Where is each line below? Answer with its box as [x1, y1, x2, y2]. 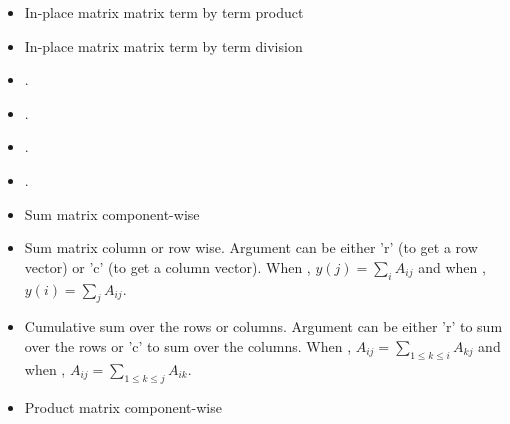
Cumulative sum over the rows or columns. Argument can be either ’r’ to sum [24, 316, 503, 337]
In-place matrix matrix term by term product [24, 2, 304, 22]
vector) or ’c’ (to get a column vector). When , [24, 256, 311, 277]
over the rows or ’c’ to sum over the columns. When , [24, 335, 352, 356]
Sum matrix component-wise [24, 203, 200, 224]
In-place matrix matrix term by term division [24, 35, 303, 56]
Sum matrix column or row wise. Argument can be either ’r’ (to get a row [24, 237, 478, 258]
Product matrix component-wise [24, 396, 222, 417]
